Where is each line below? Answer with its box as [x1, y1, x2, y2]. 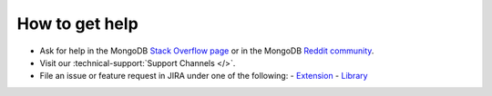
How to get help [16, 14, 138, 34]
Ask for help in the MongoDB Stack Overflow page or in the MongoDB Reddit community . [39, 45, 374, 56]
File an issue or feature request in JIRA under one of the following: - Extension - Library [39, 71, 368, 82]
